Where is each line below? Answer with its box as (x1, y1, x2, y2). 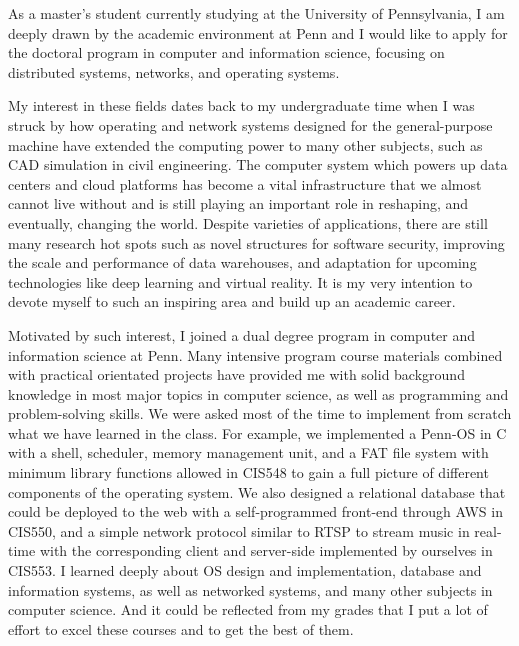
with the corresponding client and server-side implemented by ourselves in (39, 540, 493, 561)
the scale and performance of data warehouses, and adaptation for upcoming (8, 252, 477, 273)
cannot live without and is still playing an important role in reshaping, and (8, 193, 469, 214)
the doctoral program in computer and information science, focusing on (8, 42, 445, 63)
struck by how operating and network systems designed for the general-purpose (8, 114, 493, 135)
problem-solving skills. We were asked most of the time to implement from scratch (8, 403, 512, 424)
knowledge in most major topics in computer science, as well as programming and (8, 383, 509, 404)
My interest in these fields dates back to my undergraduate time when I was (8, 95, 475, 116)
